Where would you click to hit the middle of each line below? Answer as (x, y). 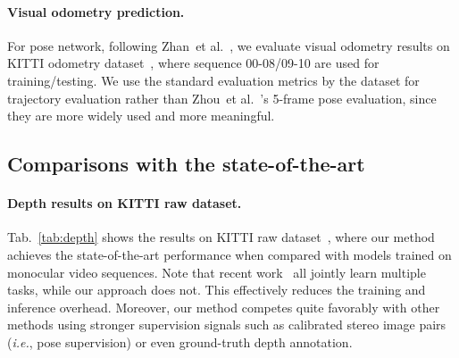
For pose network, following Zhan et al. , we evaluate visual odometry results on (229, 45)
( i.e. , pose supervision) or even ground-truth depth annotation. (180, 341)
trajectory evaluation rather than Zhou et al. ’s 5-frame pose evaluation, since (222, 98)
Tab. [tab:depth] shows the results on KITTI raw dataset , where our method (221, 237)
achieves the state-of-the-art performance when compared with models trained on (229, 254)
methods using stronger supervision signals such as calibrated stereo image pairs (227, 325)
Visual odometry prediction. (96, 11)
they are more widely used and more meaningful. (141, 116)
